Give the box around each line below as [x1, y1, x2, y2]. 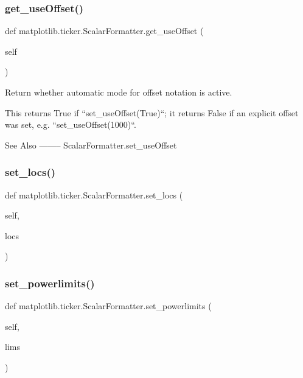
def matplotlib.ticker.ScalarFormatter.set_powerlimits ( [5, 299, 212, 312]
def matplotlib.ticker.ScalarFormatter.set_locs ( [5, 188, 183, 201]
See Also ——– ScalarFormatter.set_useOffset [5, 138, 177, 151]
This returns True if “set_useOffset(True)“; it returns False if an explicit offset [5, 106, 299, 119]
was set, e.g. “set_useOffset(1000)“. [5, 118, 136, 131]
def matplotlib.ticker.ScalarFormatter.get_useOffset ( [5, 24, 204, 37]
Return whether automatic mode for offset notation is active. [5, 86, 232, 98]
